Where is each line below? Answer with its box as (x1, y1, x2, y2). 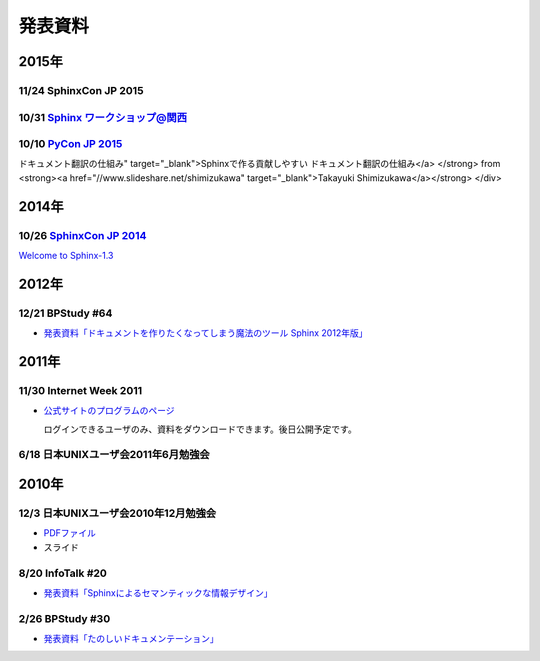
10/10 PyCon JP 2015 (18, 137, 123, 151)
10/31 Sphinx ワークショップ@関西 (18, 110, 187, 124)
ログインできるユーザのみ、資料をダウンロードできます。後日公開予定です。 (43, 423, 357, 435)
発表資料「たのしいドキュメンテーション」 (43, 633, 219, 645)
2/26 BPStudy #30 (18, 611, 111, 625)
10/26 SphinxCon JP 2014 (18, 228, 147, 242)
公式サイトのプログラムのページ (43, 405, 175, 417)
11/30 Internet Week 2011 (18, 383, 143, 397)
